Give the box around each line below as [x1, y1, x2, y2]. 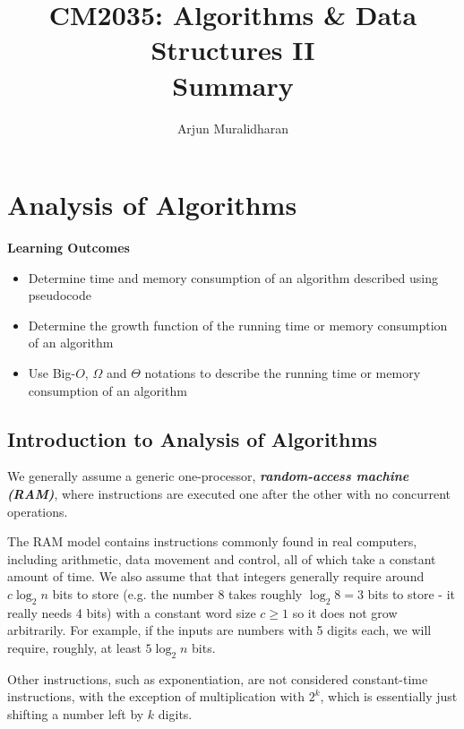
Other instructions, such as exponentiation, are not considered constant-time [7, 669, 428, 688]
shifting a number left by [7, 704, 144, 723]
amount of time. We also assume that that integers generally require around [7, 567, 425, 586]
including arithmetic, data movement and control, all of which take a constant [7, 549, 436, 568]
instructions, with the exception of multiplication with [7, 687, 305, 706]
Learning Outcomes [7, 238, 130, 257]
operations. [7, 502, 68, 520]
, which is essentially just [320, 687, 458, 706]
